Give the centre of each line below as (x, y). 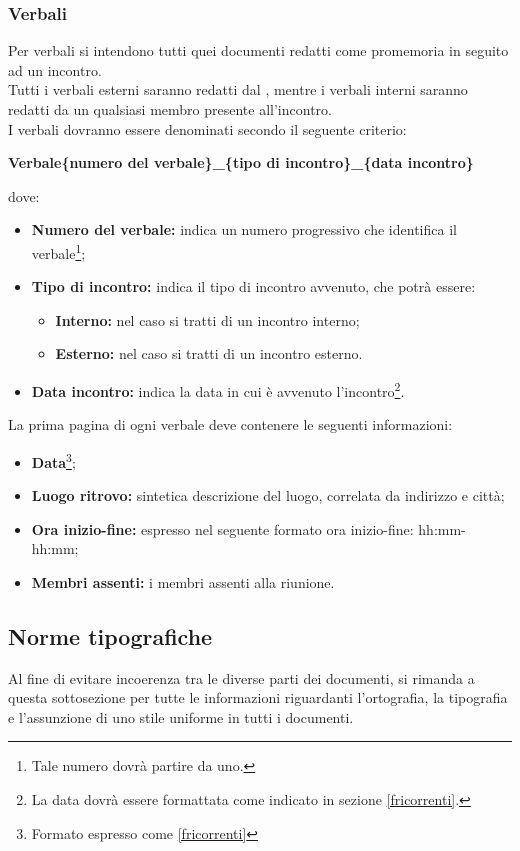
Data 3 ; (53, 460)
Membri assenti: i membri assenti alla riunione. (183, 581)
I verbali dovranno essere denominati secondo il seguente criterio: (207, 128)
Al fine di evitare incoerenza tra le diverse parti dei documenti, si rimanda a (241, 677)
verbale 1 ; (58, 251)
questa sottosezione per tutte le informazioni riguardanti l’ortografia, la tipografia (258, 697)
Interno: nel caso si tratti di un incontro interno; (207, 319)
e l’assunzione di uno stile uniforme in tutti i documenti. (181, 716)
